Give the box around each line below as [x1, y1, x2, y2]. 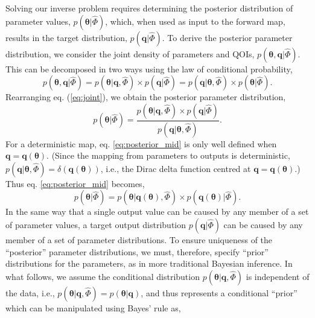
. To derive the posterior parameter [162, 31, 293, 43]
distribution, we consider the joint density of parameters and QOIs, [5, 47, 255, 60]
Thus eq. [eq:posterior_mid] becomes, [5, 177, 145, 189]
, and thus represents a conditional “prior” [141, 286, 297, 299]
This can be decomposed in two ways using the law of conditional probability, [5, 62, 293, 75]
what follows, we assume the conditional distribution [5, 270, 200, 282]
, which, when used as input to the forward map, [105, 14, 285, 27]
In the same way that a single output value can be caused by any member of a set [5, 205, 309, 218]
